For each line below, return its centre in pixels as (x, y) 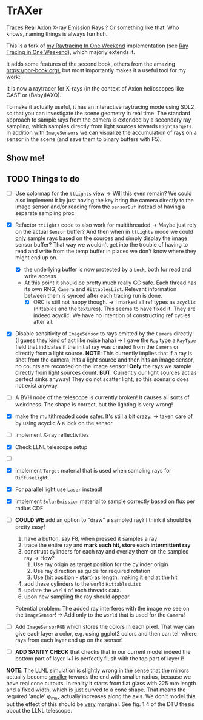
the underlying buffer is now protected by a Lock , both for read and (108, 269)
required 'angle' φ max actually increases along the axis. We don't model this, (101, 697)
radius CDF (29, 508)
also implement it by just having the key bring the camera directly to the (104, 201)
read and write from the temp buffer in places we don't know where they (106, 251)
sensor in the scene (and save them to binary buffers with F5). (84, 139)
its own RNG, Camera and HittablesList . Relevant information (100, 289)
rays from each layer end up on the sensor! (69, 640)
